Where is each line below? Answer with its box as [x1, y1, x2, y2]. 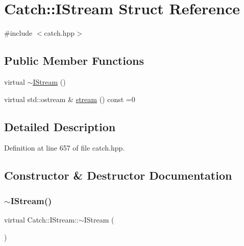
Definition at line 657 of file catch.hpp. [4, 142, 125, 153]
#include [4, 28, 33, 38]
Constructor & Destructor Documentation [4, 167, 232, 183]
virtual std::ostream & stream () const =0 [4, 93, 135, 104]
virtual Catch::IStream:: [4, 214, 79, 225]
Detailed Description [4, 118, 116, 134]
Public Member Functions [4, 53, 144, 68]
